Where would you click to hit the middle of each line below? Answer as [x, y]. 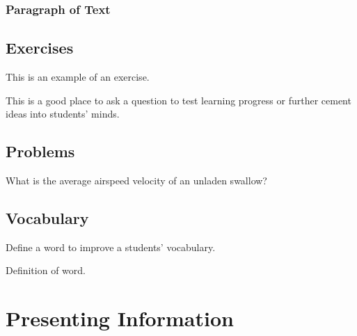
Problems [40, 151]
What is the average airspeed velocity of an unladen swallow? [136, 181]
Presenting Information [120, 318]
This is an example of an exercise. [78, 77]
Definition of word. [46, 270]
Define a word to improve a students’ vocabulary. [111, 247]
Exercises [40, 48]
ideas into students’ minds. [63, 114]
